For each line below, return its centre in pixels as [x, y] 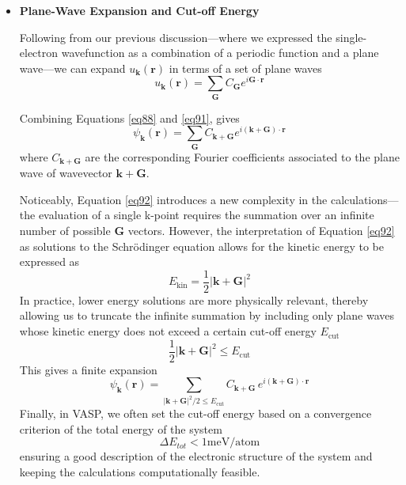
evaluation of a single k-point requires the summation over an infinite [206, 215]
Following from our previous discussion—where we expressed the [176, 37]
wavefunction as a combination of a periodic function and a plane [220, 53]
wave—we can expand [72, 68]
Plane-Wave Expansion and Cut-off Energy [139, 10]
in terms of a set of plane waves [245, 68]
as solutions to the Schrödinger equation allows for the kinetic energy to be [201, 246]
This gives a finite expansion [88, 369]
